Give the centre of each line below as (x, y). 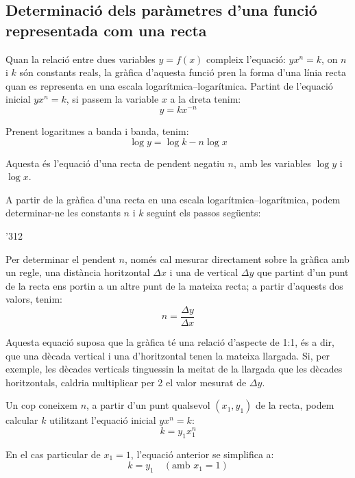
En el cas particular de (53, 454)
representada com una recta (106, 30)
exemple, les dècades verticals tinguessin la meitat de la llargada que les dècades (174, 369)
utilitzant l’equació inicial (103, 420)
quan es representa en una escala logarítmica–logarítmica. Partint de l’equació (169, 85)
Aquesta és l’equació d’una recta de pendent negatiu (115, 163)
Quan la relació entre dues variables (81, 59)
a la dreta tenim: (206, 99)
